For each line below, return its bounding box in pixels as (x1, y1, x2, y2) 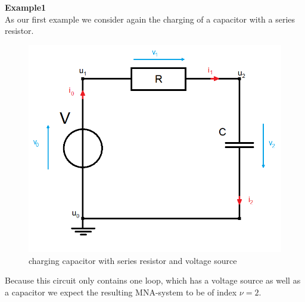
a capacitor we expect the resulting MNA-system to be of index (5, 285, 237, 298)
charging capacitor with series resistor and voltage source (29, 254, 237, 266)
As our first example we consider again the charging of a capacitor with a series (5, 12, 295, 25)
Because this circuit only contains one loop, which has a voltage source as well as (5, 274, 301, 287)
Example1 (5, 1, 46, 13)
